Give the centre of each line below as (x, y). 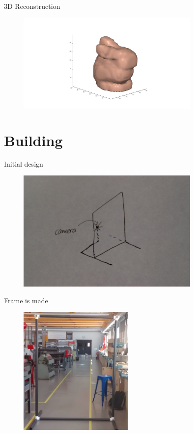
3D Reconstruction (32, 6)
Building (33, 140)
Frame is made (26, 300)
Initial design (24, 163)
